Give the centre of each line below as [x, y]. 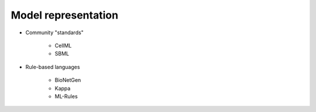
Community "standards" [55, 32]
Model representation [65, 15]
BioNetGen [68, 80]
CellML [63, 45]
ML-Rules [66, 96]
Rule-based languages [53, 67]
